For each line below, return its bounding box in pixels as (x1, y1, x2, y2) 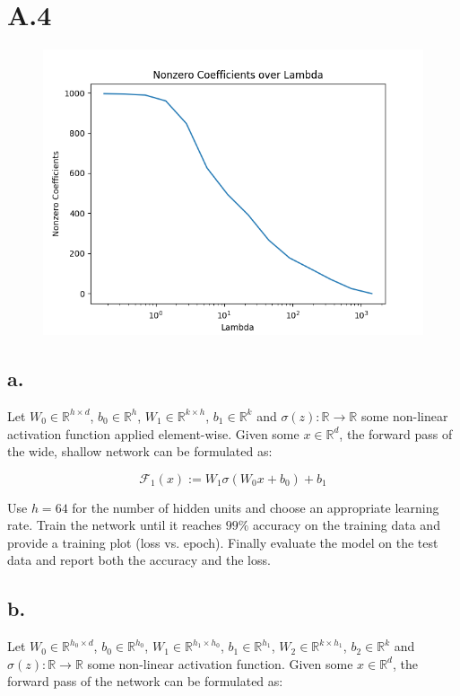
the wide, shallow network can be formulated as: (7, 442, 273, 461)
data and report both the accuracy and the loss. (7, 551, 271, 569)
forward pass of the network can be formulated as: (7, 672, 283, 691)
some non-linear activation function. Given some (87, 654, 353, 673)
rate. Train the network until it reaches (7, 515, 222, 534)
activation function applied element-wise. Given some (7, 424, 299, 443)
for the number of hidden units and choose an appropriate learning (72, 498, 439, 516)
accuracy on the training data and (253, 515, 440, 534)
